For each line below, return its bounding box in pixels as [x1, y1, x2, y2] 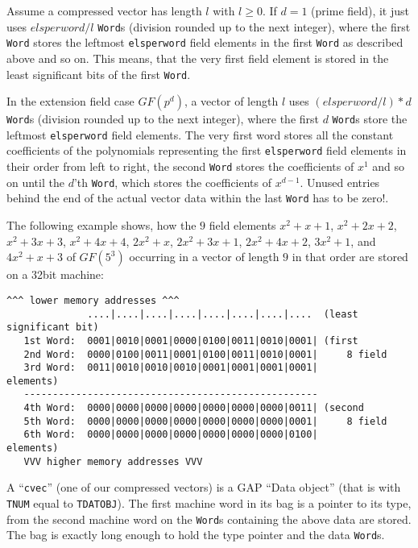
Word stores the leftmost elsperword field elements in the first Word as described [6, 34, 404, 51]
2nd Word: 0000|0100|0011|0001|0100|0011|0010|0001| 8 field [23, 348, 387, 360]
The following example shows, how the [6, 217, 197, 234]
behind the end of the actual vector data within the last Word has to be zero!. [6, 189, 389, 206]
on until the [6, 173, 64, 190]
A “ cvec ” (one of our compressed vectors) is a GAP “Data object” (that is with [6, 479, 401, 496]
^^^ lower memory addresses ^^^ [6, 294, 180, 306]
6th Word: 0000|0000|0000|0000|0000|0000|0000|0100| [23, 429, 318, 441]
